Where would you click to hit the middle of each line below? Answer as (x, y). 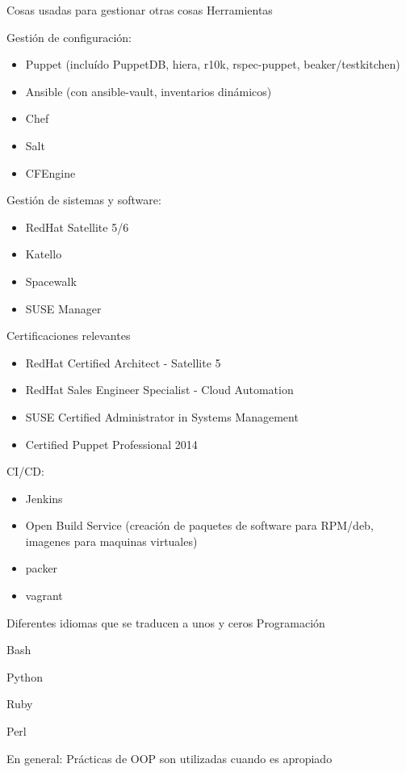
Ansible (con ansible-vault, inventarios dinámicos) (149, 91)
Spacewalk (51, 281)
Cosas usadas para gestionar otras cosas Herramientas (140, 10)
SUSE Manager (63, 308)
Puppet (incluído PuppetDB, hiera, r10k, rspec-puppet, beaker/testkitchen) (213, 64)
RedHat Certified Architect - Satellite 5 (123, 362)
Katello (44, 254)
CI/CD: (25, 471)
